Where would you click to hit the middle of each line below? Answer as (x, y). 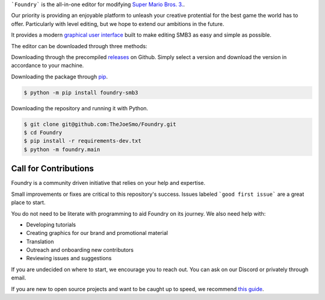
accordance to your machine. (48, 66)
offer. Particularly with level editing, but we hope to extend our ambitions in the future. (118, 23)
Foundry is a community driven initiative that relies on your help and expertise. (108, 183)
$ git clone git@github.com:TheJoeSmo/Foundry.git (100, 124)
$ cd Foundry (43, 133)
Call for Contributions (53, 169)
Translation (40, 242)
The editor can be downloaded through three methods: (79, 46)
